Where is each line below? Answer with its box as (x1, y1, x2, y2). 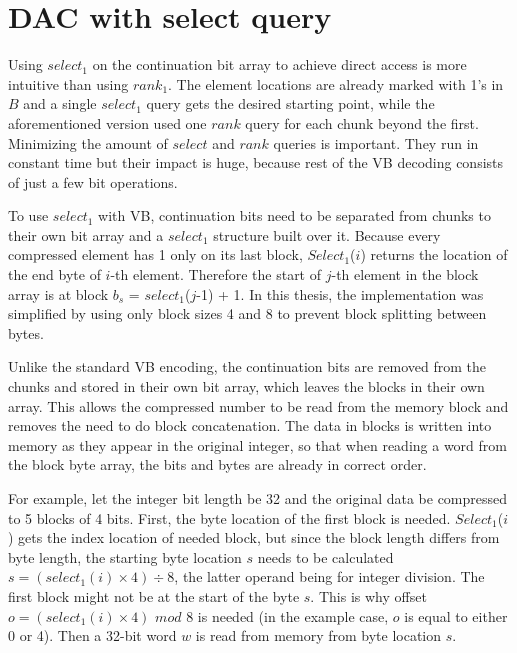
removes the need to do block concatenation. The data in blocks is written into (8, 415, 492, 436)
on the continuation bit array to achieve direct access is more (92, 54, 467, 75)
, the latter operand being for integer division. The (174, 566, 485, 587)
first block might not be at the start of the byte (8, 585, 300, 606)
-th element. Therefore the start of (110, 264, 322, 285)
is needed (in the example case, (197, 605, 389, 626)
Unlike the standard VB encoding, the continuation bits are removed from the (8, 356, 487, 377)
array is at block (8, 283, 109, 304)
